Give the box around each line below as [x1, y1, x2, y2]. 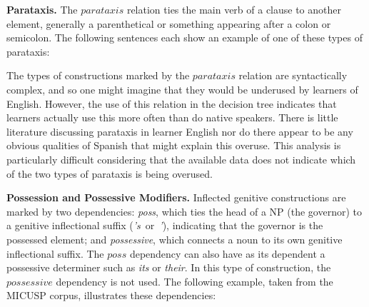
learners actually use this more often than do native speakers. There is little [6, 110, 338, 125]
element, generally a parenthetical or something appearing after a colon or [6, 16, 331, 31]
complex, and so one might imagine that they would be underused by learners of [6, 81, 358, 96]
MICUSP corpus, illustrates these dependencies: [6, 288, 216, 303]
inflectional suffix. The [6, 246, 104, 261]
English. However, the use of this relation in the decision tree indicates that [6, 96, 337, 111]
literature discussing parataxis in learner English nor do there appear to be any [6, 124, 353, 139]
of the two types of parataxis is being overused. [6, 166, 213, 181]
